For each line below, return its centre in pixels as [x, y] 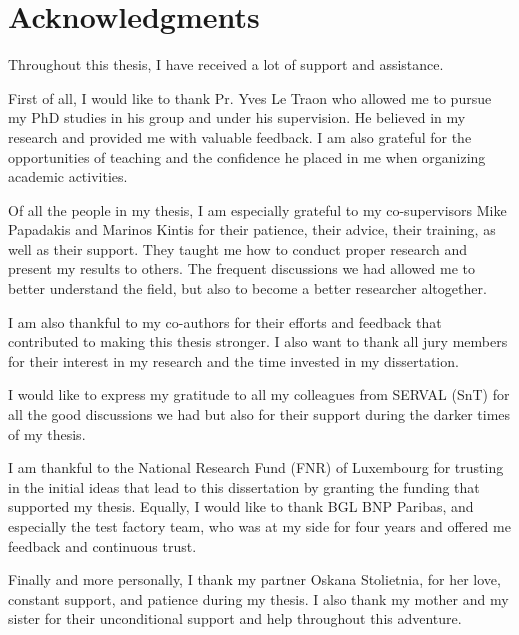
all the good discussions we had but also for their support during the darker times [259, 414]
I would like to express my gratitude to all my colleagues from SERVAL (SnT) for [259, 394]
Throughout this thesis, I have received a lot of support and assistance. [226, 64]
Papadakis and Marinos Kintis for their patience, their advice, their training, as [252, 229]
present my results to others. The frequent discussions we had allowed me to [241, 268]
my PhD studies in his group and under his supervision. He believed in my [237, 117]
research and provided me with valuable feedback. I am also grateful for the [240, 136]
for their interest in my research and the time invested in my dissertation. [233, 360]
